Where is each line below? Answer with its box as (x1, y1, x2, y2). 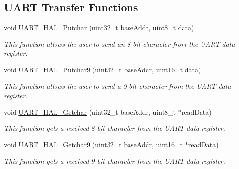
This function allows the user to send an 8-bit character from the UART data (4, 38, 235, 49)
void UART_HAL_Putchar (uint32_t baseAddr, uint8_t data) (4, 22, 194, 33)
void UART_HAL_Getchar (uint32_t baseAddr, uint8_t (4, 106, 176, 117)
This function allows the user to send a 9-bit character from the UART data (4, 81, 231, 91)
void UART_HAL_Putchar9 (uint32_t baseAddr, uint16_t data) (4, 64, 201, 74)
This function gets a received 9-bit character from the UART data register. (4, 155, 225, 166)
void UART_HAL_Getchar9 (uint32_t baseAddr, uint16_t (4, 139, 183, 149)
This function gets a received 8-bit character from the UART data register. (4, 123, 225, 133)
